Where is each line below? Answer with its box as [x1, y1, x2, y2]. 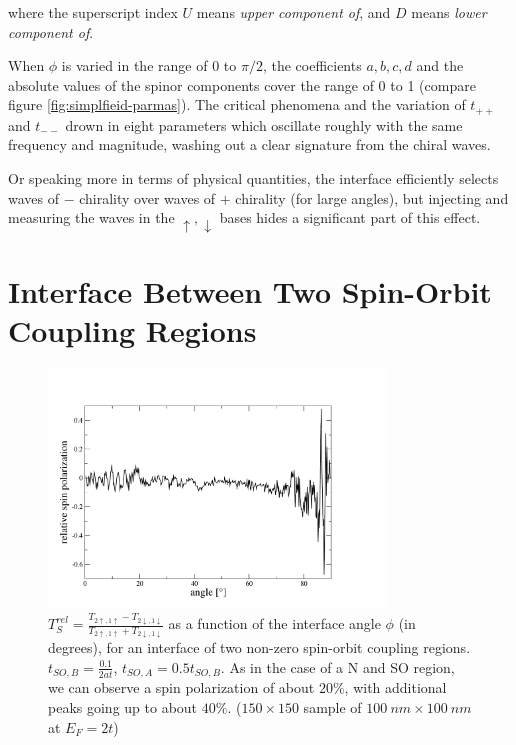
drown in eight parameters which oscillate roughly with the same [65, 114, 463, 135]
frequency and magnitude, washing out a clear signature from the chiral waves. [8, 134, 491, 155]
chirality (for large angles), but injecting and [235, 187, 509, 208]
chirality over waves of [79, 187, 216, 208]
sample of [303, 696, 362, 717]
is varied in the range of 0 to [61, 55, 237, 76]
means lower [411, 2, 487, 22]
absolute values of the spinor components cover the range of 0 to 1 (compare [8, 74, 476, 95]
